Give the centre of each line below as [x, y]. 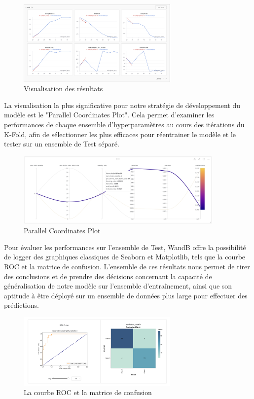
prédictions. [21, 305]
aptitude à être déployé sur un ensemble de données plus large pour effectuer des [126, 295]
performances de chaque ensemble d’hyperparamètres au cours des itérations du [124, 125]
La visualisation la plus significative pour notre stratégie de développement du [122, 105]
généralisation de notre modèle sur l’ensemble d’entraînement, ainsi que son [118, 286]
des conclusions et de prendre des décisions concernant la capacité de [108, 276]
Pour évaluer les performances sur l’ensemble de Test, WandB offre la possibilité [125, 247]
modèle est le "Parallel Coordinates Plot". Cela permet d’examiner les [109, 115]
